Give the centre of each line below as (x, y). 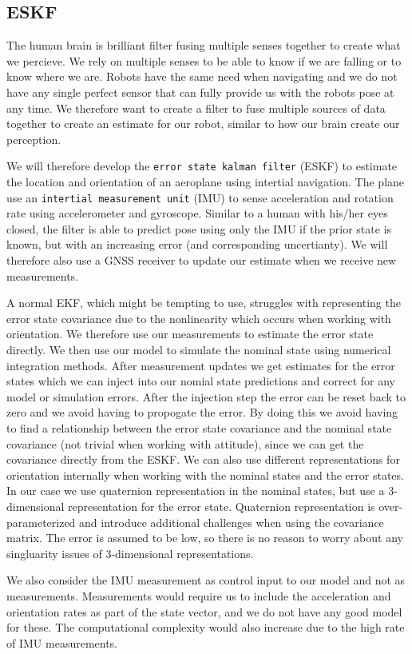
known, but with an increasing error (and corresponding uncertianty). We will (197, 244)
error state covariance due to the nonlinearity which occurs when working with (199, 318)
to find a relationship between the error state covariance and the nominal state (199, 427)
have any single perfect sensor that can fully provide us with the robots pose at (200, 92)
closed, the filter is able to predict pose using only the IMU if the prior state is (199, 228)
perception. (34, 139)
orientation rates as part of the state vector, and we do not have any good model (204, 611)
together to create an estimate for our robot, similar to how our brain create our (203, 124)
